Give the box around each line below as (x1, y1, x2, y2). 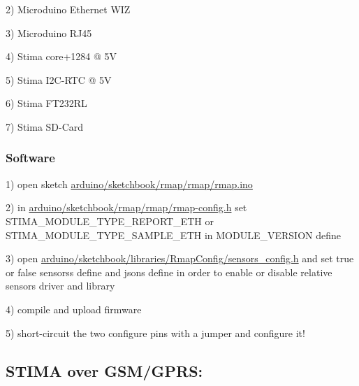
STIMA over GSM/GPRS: (6, 359, 203, 381)
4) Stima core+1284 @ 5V (6, 49, 117, 64)
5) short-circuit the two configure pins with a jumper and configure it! (6, 325, 305, 340)
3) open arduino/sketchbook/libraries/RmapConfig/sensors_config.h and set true (6, 251, 354, 266)
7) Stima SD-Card (6, 119, 84, 134)
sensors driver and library (6, 278, 115, 293)
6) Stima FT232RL (6, 96, 87, 110)
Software (6, 149, 55, 166)
